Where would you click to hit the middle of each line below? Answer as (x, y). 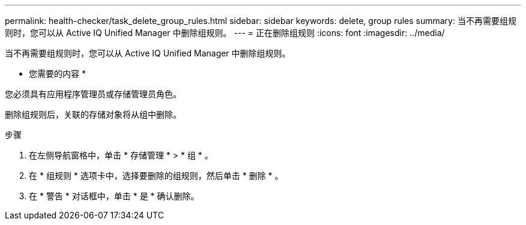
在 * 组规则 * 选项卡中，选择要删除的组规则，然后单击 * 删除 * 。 (156, 175)
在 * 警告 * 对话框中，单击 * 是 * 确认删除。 (114, 196)
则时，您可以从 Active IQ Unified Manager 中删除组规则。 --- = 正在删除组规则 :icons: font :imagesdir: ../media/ (225, 33)
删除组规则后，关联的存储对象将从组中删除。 (93, 114)
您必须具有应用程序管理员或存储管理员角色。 (93, 94)
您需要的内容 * (57, 73)
